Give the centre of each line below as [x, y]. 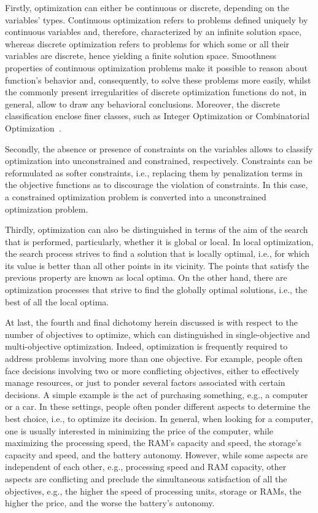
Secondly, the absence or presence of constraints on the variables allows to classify [159, 148]
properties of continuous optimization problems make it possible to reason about [156, 67]
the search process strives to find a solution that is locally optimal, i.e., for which [157, 253]
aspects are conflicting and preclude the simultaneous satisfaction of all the [146, 478]
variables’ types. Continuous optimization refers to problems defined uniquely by [157, 19]
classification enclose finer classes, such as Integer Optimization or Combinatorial [157, 116]
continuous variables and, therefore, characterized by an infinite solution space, [153, 32]
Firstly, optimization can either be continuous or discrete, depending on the [147, 7]
